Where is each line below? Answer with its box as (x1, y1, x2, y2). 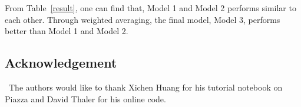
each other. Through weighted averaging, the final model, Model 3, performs (5, 13, 280, 25)
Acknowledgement (5, 53, 117, 72)
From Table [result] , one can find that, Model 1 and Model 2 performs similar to (5, 2, 296, 14)
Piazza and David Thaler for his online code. (5, 92, 166, 105)
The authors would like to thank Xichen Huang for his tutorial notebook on (8, 81, 283, 93)
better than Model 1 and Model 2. (5, 25, 128, 37)
